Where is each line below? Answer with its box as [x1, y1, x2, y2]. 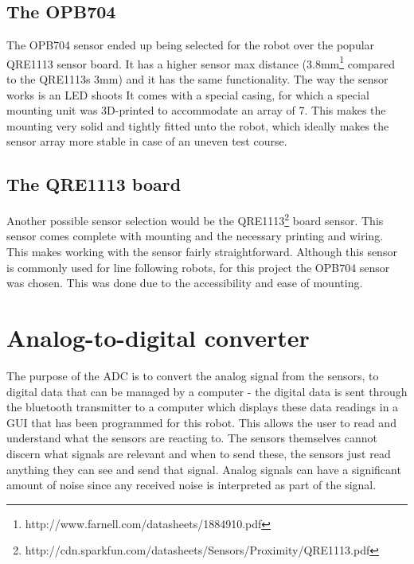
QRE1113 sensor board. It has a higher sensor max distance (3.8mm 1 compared [6, 53, 395, 72]
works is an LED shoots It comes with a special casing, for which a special [6, 86, 369, 103]
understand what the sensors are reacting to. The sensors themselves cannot [6, 430, 377, 446]
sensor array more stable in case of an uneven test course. [6, 133, 287, 150]
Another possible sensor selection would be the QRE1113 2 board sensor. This [6, 210, 384, 228]
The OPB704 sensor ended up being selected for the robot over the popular [6, 37, 375, 53]
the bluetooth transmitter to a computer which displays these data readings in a [6, 399, 399, 415]
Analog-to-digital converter [6, 321, 310, 354]
